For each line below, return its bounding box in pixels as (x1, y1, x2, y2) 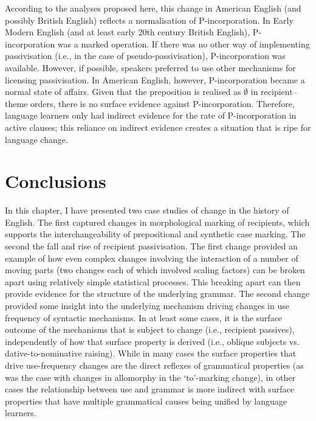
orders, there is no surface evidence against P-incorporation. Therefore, (30, 97, 295, 110)
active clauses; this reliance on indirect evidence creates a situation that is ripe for (5, 120, 311, 133)
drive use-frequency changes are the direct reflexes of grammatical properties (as (5, 358, 304, 371)
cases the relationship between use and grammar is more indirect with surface (5, 383, 294, 395)
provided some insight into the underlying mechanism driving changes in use (5, 299, 289, 311)
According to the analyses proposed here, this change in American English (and (5, 2, 301, 14)
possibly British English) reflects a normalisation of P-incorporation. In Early (5, 13, 294, 26)
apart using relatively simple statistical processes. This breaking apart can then (5, 275, 301, 288)
